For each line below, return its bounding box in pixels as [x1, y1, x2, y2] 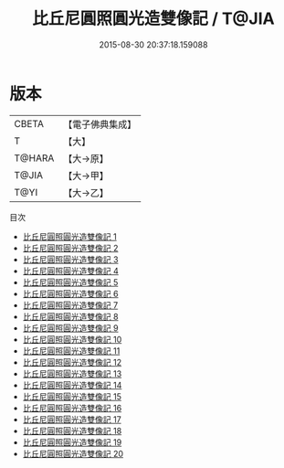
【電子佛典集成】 [63, 118, 137, 131]
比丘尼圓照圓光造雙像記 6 [22, 288, 119, 299]
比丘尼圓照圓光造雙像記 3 [22, 253, 119, 265]
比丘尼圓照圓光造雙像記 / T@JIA [31, 8, 276, 29]
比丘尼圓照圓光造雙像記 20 [22, 448, 124, 459]
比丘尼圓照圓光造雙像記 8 [22, 311, 119, 322]
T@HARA [14, 152, 55, 165]
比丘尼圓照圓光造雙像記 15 [22, 390, 121, 402]
